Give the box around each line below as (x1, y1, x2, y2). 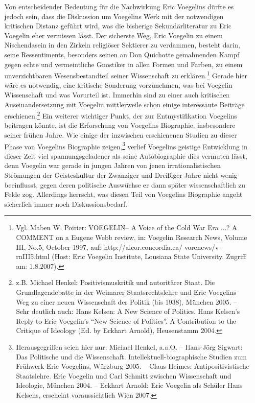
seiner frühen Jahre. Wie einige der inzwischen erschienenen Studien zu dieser (4, 130, 237, 140)
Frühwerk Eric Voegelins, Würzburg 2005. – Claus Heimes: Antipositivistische (16, 361, 250, 371)
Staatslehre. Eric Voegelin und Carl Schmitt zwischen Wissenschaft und (16, 370, 232, 380)
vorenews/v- (185, 241, 221, 252)
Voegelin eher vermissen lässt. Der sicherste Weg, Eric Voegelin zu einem (4, 30, 223, 40)
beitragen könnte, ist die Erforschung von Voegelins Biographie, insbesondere (4, 120, 235, 130)
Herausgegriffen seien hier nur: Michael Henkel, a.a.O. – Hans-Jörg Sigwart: (16, 341, 243, 352)
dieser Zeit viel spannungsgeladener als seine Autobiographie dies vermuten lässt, (4, 150, 247, 161)
